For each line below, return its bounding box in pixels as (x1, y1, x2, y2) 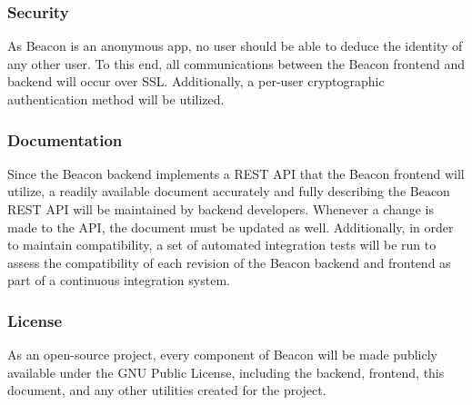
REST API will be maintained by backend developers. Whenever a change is (7, 200, 435, 218)
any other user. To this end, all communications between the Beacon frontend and (7, 54, 465, 73)
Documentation (7, 128, 123, 151)
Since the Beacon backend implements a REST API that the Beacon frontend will (7, 163, 465, 183)
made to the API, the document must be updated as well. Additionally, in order (7, 217, 454, 236)
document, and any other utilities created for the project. (7, 380, 326, 400)
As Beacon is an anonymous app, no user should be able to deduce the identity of (7, 36, 463, 55)
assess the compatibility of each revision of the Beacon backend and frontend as (7, 252, 451, 272)
